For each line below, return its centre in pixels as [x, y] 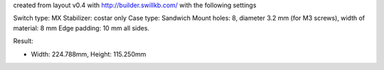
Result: [23, 41]
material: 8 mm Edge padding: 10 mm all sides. [81, 28]
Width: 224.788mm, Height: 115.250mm [89, 54]
